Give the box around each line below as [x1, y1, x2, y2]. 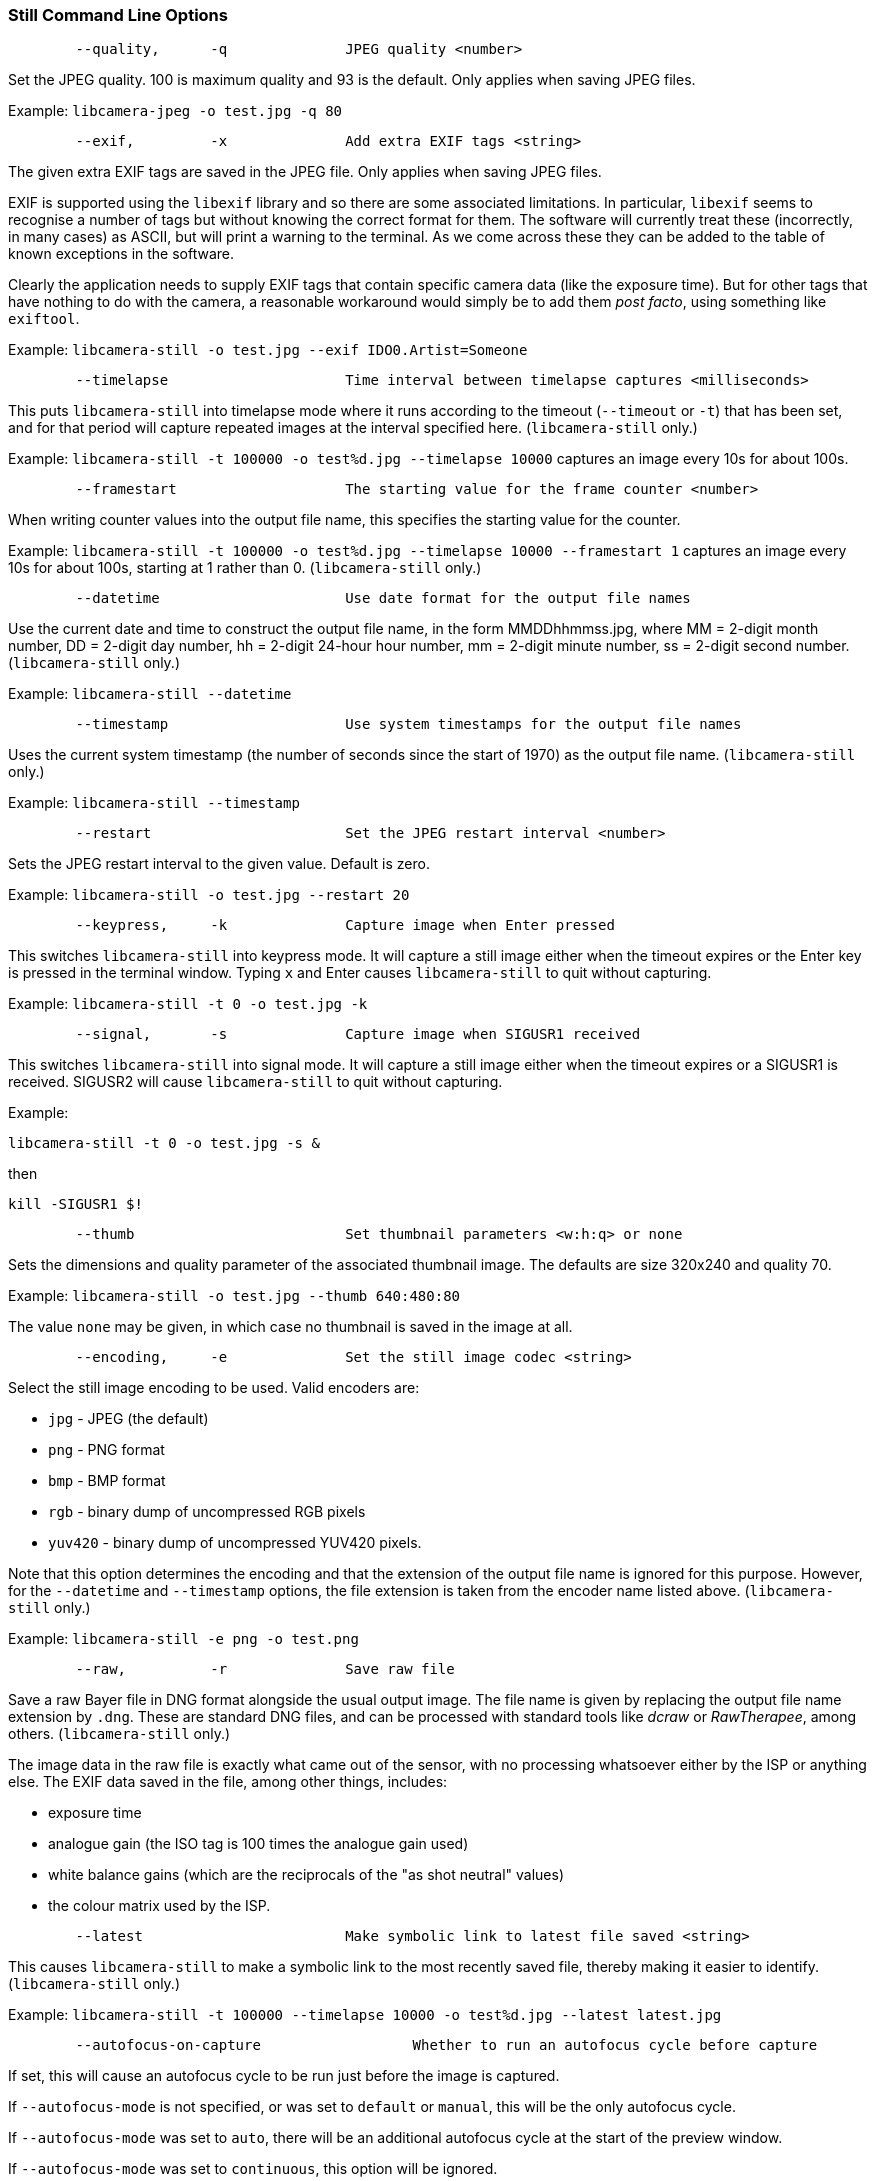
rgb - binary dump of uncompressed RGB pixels [48, 1503, 366, 1521]
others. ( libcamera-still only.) [8, 1725, 231, 1743]
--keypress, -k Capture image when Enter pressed [75, 917, 615, 934]
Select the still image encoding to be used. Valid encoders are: [8, 1379, 420, 1397]
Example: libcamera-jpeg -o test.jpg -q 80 [8, 102, 342, 120]
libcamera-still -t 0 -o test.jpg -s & [8, 1135, 320, 1152]
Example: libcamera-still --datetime [8, 685, 292, 703]
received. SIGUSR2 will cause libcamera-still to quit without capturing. [8, 1073, 503, 1091]
